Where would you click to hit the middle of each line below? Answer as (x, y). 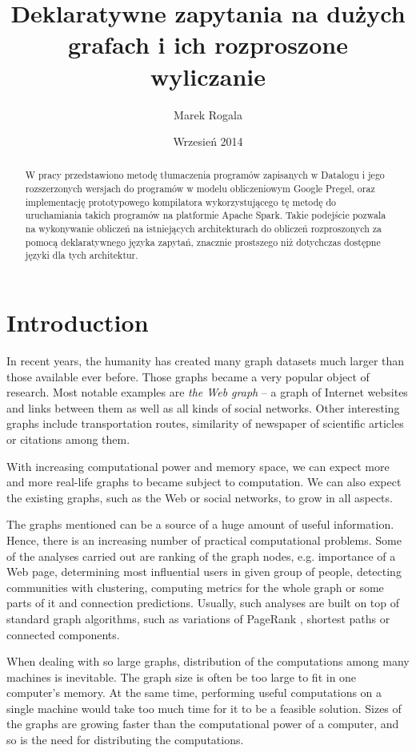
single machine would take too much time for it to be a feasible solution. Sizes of (204, 708)
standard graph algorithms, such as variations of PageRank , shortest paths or (198, 618)
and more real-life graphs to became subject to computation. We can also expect (204, 482)
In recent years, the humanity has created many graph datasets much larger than (206, 361)
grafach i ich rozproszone (208, 44)
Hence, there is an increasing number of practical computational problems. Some (204, 540)
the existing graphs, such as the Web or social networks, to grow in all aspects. (200, 497)
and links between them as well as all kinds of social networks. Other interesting (203, 407)
